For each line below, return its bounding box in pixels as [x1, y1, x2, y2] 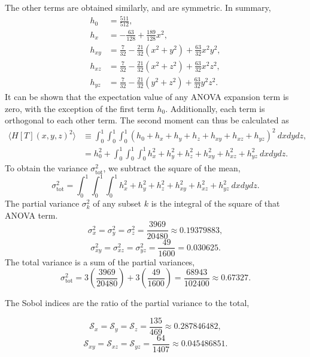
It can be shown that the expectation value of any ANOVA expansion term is [5, 90, 289, 102]
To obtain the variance [5, 162, 88, 174]
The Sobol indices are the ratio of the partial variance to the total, [5, 297, 250, 309]
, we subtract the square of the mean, [103, 162, 241, 174]
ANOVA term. [5, 208, 58, 221]
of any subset [93, 197, 142, 210]
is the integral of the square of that [151, 197, 280, 210]
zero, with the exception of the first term [5, 102, 154, 114]
